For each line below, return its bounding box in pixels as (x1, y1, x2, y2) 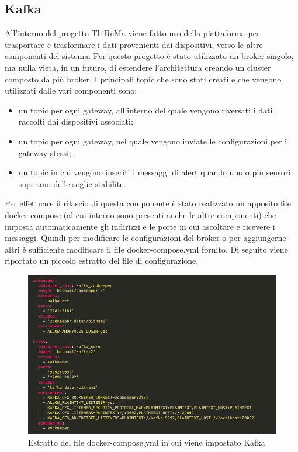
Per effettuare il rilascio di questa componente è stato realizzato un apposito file (5, 197, 291, 209)
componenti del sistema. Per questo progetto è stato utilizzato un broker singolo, (5, 50, 294, 62)
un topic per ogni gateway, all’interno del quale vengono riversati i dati (18, 103, 273, 116)
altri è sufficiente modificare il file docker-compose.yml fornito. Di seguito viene (5, 243, 288, 255)
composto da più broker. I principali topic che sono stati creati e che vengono (5, 73, 282, 85)
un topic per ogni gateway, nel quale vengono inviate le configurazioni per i (18, 134, 287, 147)
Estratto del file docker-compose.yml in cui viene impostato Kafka (28, 436, 265, 448)
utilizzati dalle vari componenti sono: (5, 84, 137, 96)
